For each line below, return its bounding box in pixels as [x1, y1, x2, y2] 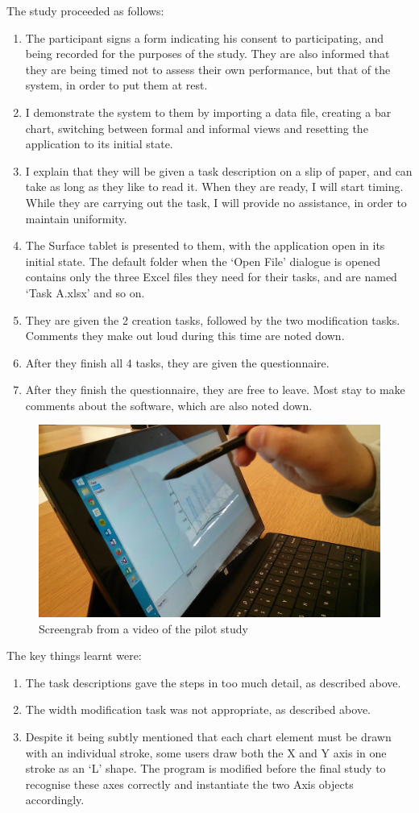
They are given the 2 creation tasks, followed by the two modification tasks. [25, 311, 400, 328]
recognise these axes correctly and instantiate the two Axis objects [25, 775, 354, 792]
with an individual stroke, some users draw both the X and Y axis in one [25, 744, 387, 761]
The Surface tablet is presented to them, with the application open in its [25, 237, 385, 254]
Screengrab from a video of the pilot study [39, 620, 248, 637]
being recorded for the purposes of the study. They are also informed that [25, 45, 390, 62]
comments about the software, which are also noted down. [25, 396, 313, 413]
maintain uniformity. [25, 209, 127, 226]
